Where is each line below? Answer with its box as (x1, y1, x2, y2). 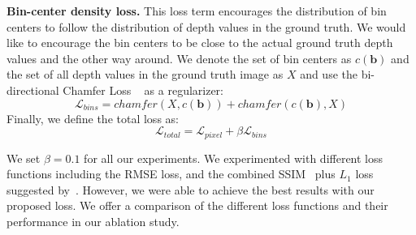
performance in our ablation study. (6, 212, 180, 229)
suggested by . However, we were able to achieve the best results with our (6, 181, 375, 198)
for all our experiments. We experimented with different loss (84, 149, 383, 166)
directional (6, 81, 59, 98)
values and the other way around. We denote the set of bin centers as (6, 49, 352, 66)
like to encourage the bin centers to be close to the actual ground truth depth (6, 34, 393, 51)
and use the (300, 66, 357, 83)
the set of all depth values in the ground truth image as (6, 66, 284, 83)
